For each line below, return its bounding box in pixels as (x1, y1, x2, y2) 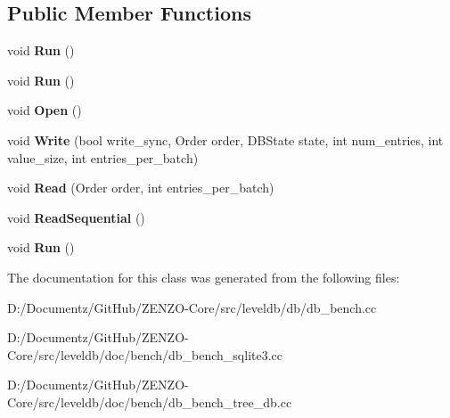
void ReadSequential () (7, 208, 145, 226)
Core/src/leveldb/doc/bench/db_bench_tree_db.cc (7, 392, 292, 411)
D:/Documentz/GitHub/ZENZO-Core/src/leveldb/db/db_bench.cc (7, 298, 377, 316)
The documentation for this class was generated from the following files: (7, 267, 400, 286)
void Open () (7, 101, 82, 119)
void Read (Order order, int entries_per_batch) (7, 178, 274, 197)
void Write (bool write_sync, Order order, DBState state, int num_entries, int (7, 130, 444, 149)
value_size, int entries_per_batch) (7, 148, 199, 167)
